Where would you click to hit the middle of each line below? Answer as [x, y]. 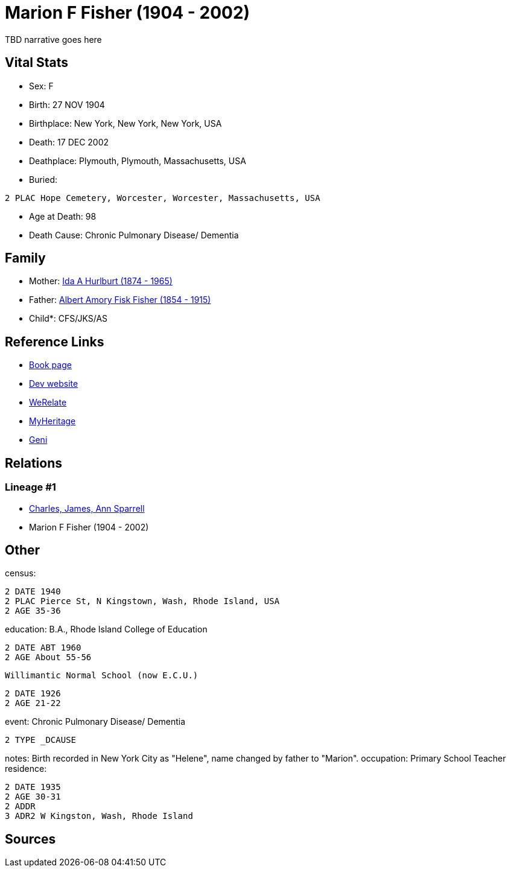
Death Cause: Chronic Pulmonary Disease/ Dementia [134, 235]
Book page [50, 365]
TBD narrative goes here [53, 39]
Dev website [54, 384]
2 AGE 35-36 [33, 611]
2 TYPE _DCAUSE [41, 740]
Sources [30, 839]
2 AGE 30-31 [33, 797]
